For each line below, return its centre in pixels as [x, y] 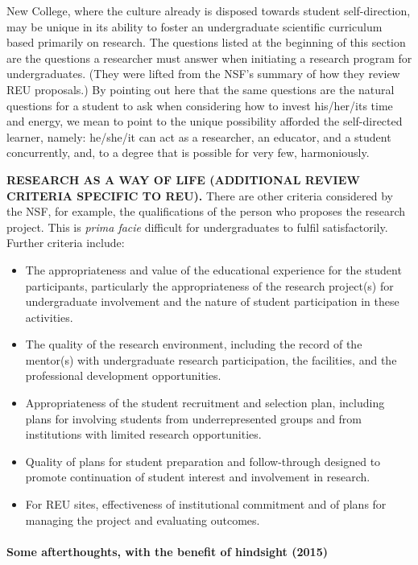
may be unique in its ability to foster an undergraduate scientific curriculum [195, 26]
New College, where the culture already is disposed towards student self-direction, [209, 10]
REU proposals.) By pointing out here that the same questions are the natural [201, 89]
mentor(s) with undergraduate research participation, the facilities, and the [211, 359]
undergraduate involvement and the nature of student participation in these [212, 301]
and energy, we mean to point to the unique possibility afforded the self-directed [205, 121]
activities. [49, 317]
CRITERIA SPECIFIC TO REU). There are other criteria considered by [200, 195]
